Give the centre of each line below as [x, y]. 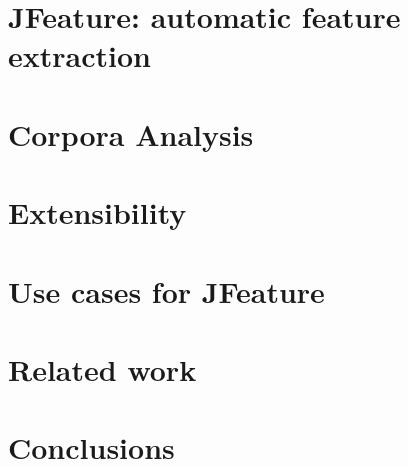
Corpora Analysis [131, 133]
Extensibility [97, 212]
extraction [79, 55]
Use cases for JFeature [166, 290]
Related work [102, 368]
